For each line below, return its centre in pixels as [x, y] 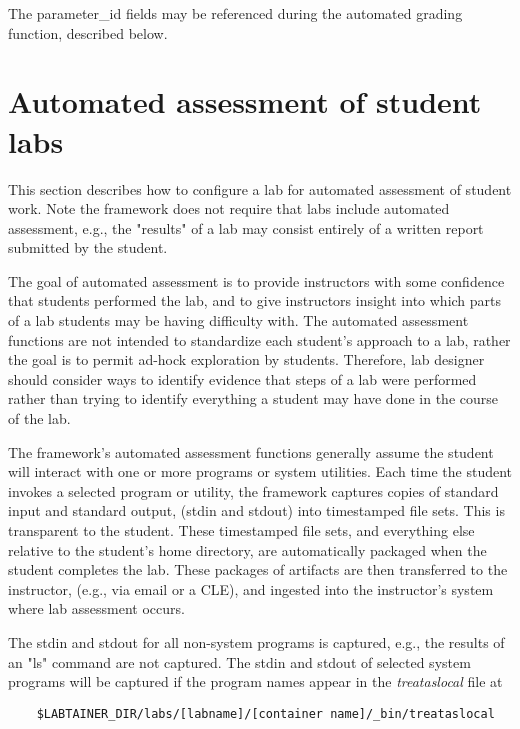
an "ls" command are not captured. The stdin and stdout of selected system [239, 661]
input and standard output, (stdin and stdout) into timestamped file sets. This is [256, 510]
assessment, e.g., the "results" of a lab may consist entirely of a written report [246, 227]
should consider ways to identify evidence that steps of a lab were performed [242, 378]
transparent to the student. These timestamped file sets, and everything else [241, 530]
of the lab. [39, 418]
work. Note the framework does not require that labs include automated [229, 208]
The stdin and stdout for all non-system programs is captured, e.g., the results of [256, 641]
